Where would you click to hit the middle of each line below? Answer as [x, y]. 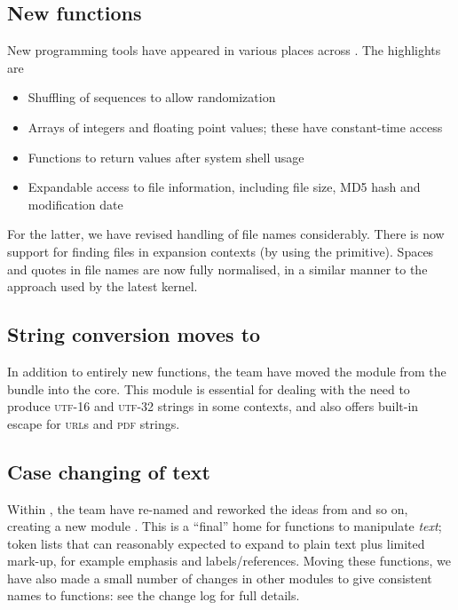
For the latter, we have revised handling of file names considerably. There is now [226, 234]
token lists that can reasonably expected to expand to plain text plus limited [216, 543]
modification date [75, 204]
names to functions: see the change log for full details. [154, 595]
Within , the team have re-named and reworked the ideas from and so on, [208, 508]
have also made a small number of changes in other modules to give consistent [220, 578]
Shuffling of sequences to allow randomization [152, 97]
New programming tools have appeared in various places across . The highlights [224, 50]
